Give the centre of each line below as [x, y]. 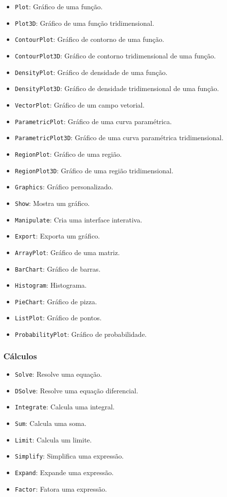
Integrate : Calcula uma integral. [65, 407]
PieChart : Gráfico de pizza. [56, 301]
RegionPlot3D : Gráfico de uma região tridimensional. [94, 170]
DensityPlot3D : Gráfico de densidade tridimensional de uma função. [117, 88]
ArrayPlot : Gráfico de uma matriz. [67, 252]
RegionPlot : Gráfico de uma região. [68, 154]
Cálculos [20, 356]
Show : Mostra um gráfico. [52, 203]
